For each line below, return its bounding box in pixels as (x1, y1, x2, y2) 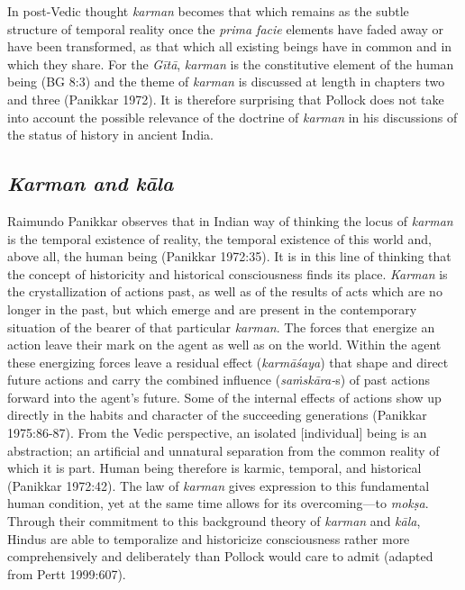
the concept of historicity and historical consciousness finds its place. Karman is (7, 264, 448, 283)
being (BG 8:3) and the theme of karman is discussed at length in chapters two (7, 72, 445, 91)
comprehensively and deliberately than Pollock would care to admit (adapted (7, 547, 433, 566)
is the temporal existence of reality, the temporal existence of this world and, (7, 229, 433, 248)
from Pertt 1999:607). (7, 564, 126, 583)
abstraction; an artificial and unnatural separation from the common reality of (7, 440, 440, 459)
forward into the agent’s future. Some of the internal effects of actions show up (7, 387, 442, 406)
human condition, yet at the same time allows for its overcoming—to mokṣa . (7, 494, 429, 513)
